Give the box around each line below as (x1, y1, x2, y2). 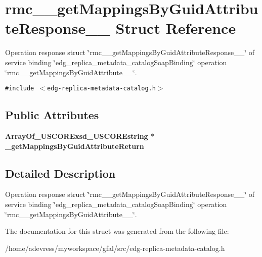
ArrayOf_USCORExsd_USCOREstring (5, 130, 148, 141)
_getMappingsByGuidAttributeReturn (5, 140, 144, 151)
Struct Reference (115, 18, 236, 38)
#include (5, 85, 34, 92)
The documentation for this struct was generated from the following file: (5, 226, 229, 236)
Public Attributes (5, 107, 99, 123)
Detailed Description (5, 165, 116, 181)
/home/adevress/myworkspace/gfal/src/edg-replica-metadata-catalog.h (5, 242, 225, 253)
